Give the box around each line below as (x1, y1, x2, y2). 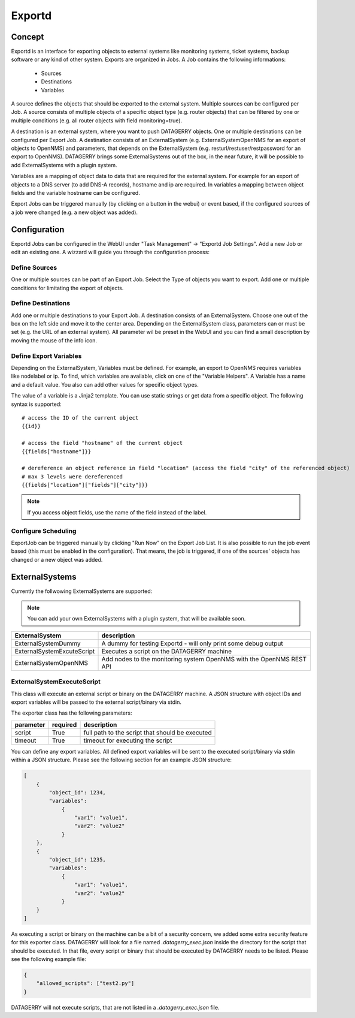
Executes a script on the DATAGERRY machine (101, 647, 232, 655)
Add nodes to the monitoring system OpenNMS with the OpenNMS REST (101, 655, 307, 663)
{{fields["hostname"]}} (22, 448, 92, 455)
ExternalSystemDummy (14, 639, 81, 647)
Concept (11, 32, 44, 42)
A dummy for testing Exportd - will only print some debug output (101, 639, 284, 647)
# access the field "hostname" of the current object (22, 439, 183, 447)
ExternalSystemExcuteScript (14, 647, 95, 655)
